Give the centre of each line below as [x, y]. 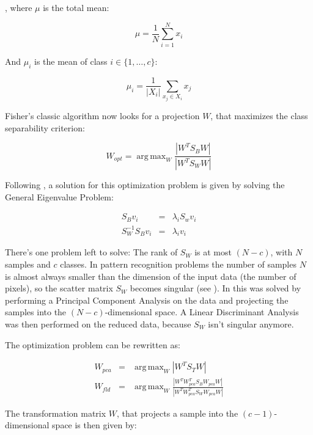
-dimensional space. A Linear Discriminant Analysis [202, 312]
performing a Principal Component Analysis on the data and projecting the [147, 300]
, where [19, 7]
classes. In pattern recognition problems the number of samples [178, 264]
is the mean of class [71, 61]
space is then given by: [94, 425]
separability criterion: [45, 127]
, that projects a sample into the [177, 413]
